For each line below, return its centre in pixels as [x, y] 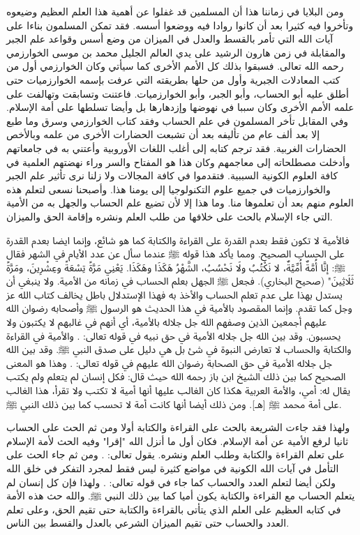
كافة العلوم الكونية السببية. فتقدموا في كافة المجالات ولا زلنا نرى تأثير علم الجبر [172, 175]
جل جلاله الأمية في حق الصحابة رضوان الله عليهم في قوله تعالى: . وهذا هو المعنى [170, 362]
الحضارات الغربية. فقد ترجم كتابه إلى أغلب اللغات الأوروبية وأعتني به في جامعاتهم [176, 148]
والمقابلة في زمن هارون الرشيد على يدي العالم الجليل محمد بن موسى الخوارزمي [176, 52]
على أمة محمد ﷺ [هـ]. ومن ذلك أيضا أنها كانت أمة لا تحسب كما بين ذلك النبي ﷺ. [174, 404]
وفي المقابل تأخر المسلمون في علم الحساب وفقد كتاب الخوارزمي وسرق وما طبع [178, 120]
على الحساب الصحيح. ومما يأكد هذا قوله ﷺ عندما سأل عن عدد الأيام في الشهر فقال [175, 254]
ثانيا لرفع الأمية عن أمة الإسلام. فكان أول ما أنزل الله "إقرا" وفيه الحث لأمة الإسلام [178, 440]
